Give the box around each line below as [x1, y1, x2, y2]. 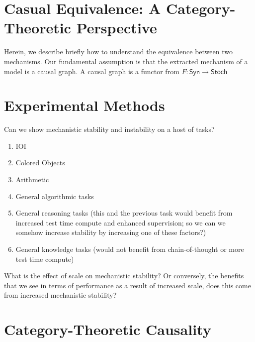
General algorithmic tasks [15, 191, 94, 201]
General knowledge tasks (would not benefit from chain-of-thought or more [15, 243, 244, 254]
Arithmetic [15, 174, 49, 184]
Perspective [76, 17, 157, 38]
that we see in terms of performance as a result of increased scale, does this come [4, 280, 251, 290]
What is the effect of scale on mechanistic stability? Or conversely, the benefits [4, 270, 244, 281]
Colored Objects [15, 157, 65, 168]
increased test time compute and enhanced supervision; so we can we [15, 217, 226, 228]
